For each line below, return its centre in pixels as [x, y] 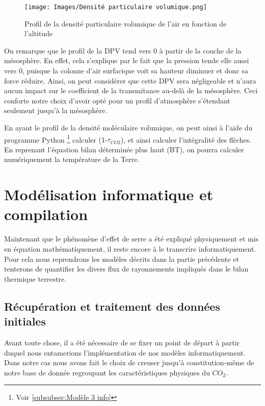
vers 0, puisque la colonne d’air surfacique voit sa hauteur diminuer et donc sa [126, 71]
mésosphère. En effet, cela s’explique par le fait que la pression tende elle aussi [127, 60]
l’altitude [39, 33]
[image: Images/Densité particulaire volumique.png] [116, 7]
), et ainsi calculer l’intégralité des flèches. [186, 139]
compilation [46, 214]
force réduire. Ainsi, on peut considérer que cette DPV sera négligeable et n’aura [130, 80]
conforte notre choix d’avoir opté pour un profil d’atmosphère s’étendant [117, 100]
